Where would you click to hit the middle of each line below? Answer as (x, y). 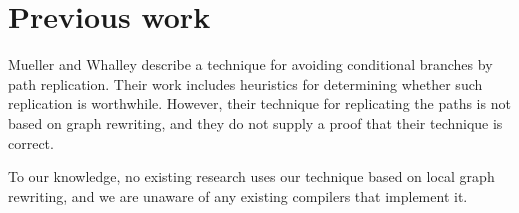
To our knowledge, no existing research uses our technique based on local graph (251, 176)
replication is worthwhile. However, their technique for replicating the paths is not (259, 103)
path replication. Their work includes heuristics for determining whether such (245, 83)
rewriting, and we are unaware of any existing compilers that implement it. (238, 195)
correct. (31, 142)
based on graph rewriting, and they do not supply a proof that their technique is (255, 122)
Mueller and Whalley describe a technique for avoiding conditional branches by (250, 64)
